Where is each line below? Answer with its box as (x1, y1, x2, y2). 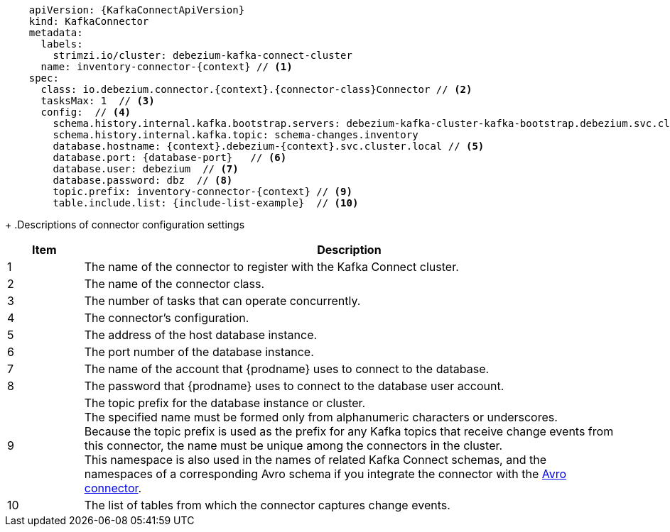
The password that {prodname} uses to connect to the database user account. (84, 379, 504, 393)
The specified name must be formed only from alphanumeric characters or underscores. (84, 410, 558, 424)
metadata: (28, 27, 83, 38)
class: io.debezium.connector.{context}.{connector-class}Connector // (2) (40, 84, 472, 95)
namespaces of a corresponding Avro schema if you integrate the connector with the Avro (84, 467, 567, 481)
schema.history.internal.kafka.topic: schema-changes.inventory (53, 129, 418, 140)
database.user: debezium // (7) (53, 163, 239, 174)
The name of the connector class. (84, 277, 264, 291)
